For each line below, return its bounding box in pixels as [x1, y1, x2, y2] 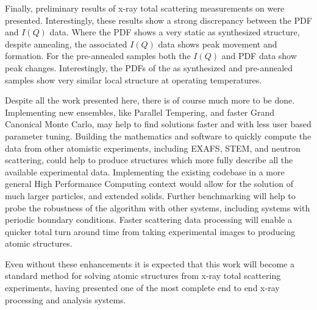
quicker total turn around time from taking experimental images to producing [5, 225, 296, 238]
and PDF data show [221, 49, 297, 62]
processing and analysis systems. [5, 293, 126, 306]
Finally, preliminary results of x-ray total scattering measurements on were [5, 2, 285, 14]
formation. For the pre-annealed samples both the [5, 49, 191, 62]
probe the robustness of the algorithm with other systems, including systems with [5, 201, 310, 214]
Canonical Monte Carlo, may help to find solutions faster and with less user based [5, 118, 312, 130]
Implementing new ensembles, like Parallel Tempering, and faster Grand [5, 105, 275, 118]
